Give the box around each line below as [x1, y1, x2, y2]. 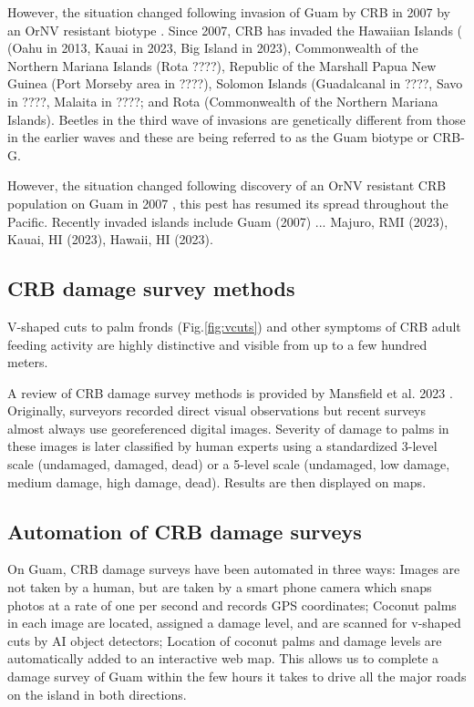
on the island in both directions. [7, 684, 187, 703]
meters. [7, 353, 48, 372]
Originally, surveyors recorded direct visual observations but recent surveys [7, 401, 427, 420]
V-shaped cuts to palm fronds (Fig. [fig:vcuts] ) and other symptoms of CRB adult [7, 316, 461, 335]
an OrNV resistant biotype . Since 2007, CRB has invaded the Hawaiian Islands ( [7, 20, 463, 39]
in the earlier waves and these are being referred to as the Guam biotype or [7, 128, 429, 147]
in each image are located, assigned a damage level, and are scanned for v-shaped [7, 613, 461, 632]
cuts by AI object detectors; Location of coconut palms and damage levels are [7, 630, 442, 650]
